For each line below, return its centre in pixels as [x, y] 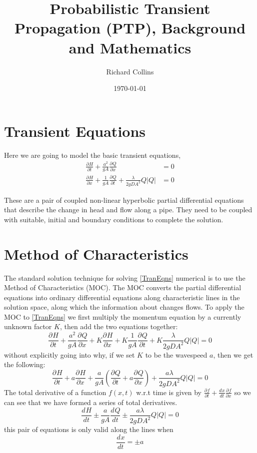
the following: [25, 364]
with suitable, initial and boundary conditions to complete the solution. [114, 219]
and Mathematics [130, 47]
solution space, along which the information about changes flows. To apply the [124, 307]
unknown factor [28, 326]
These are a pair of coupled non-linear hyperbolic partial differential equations [124, 200]
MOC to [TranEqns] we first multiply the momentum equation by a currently [123, 316]
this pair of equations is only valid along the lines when [89, 429]
